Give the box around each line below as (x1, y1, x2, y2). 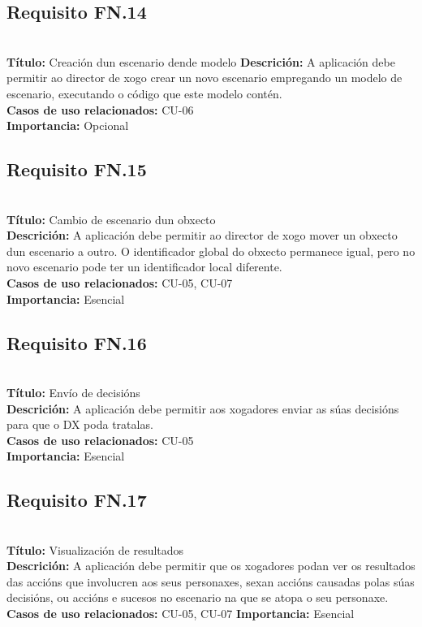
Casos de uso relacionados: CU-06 (6, 101, 194, 118)
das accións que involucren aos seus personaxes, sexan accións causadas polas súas (6, 573, 415, 590)
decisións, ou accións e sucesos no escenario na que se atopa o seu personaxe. (6, 589, 389, 606)
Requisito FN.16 (6, 330, 147, 355)
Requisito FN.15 (6, 157, 147, 182)
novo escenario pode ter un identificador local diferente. (6, 258, 282, 275)
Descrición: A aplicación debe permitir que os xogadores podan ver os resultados (6, 557, 416, 574)
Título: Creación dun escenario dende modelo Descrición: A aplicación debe (6, 53, 395, 70)
